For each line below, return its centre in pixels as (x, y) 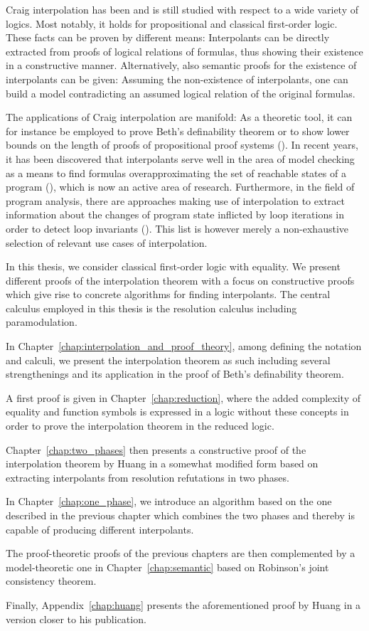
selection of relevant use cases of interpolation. (107, 242)
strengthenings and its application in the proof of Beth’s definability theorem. (175, 374)
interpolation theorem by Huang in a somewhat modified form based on (162, 463)
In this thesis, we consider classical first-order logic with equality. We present (173, 266)
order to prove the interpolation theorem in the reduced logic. (140, 426)
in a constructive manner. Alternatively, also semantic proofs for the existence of (181, 65)
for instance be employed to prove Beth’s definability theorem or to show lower (178, 131)
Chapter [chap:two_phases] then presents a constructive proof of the (156, 449)
